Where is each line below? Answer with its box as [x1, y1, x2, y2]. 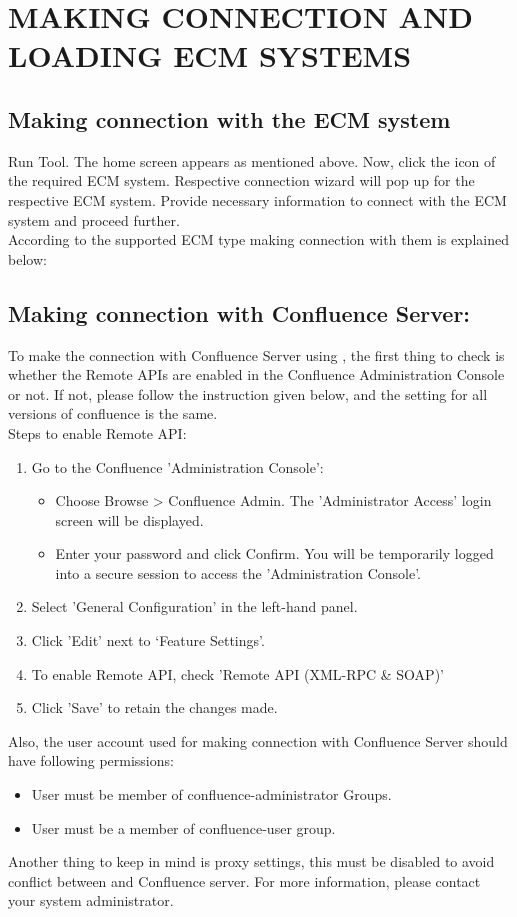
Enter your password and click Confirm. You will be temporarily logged [55, 543, 494, 564]
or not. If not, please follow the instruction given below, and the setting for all [8, 383, 488, 404]
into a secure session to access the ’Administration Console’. [55, 562, 422, 583]
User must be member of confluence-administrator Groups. [31, 784, 392, 805]
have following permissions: [8, 750, 174, 771]
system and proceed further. [8, 209, 180, 230]
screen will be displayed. [55, 509, 204, 530]
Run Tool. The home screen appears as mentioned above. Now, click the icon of [8, 150, 496, 171]
